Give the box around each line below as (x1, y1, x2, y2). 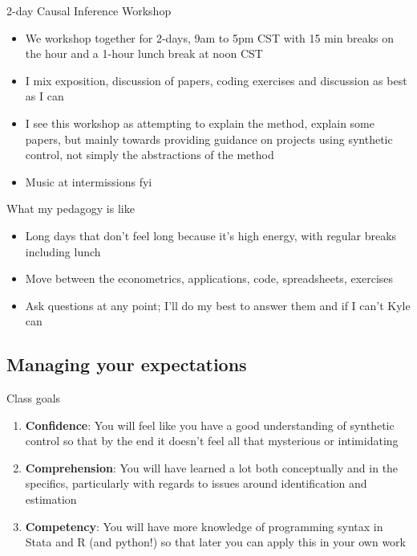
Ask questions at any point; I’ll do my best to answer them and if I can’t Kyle (25, 296, 411, 313)
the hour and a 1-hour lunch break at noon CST (25, 45, 263, 62)
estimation (25, 491, 77, 508)
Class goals (6, 390, 61, 407)
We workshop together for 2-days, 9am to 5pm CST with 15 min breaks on (25, 29, 395, 46)
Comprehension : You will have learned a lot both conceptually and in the (25, 459, 399, 476)
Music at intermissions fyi (25, 173, 152, 190)
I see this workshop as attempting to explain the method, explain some (25, 114, 374, 131)
